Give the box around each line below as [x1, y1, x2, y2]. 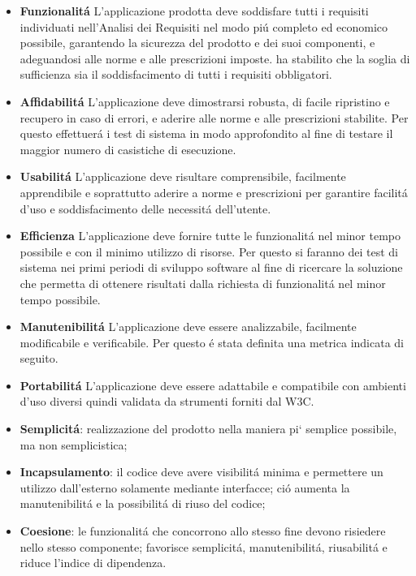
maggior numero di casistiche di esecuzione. [19, 140, 236, 157]
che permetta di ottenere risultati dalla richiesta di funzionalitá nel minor [19, 274, 386, 291]
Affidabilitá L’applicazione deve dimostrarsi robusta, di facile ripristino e [19, 92, 390, 110]
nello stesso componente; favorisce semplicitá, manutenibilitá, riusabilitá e [19, 538, 388, 555]
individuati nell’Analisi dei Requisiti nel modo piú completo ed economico [19, 18, 388, 35]
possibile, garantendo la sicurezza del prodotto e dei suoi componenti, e [19, 34, 375, 51]
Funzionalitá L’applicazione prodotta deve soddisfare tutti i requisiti [19, 2, 369, 19]
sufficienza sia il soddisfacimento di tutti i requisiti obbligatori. [19, 66, 332, 83]
